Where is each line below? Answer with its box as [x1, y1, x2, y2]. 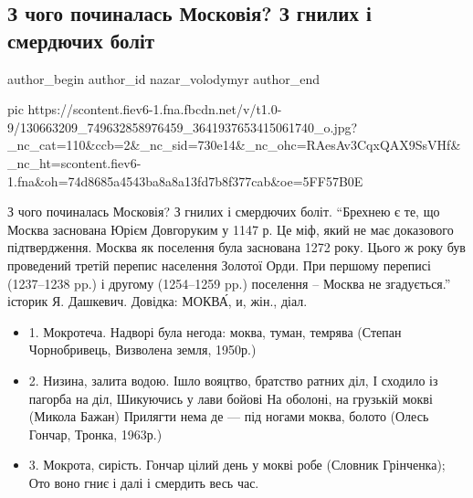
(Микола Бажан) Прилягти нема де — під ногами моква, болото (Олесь [28, 407, 429, 426]
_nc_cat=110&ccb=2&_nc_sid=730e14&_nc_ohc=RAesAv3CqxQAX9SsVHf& [7, 135, 461, 154]
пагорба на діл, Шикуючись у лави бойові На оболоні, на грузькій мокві [28, 388, 433, 408]
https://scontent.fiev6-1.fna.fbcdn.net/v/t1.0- [27, 100, 282, 119]
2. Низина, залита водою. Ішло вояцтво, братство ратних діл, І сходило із [28, 370, 438, 389]
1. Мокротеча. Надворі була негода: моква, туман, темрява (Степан [28, 322, 402, 341]
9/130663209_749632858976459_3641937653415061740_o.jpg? [7, 117, 358, 136]
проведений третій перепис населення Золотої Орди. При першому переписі [7, 255, 431, 274]
